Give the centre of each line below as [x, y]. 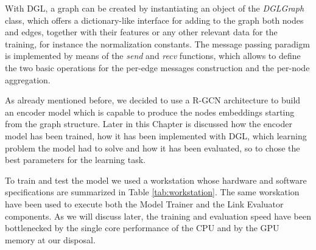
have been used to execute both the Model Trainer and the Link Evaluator [144, 203]
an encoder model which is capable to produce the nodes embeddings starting [150, 112]
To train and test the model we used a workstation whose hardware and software [156, 180]
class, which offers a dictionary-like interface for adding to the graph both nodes [154, 20]
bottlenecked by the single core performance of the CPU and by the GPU [142, 228]
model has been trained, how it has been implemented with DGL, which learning [156, 135]
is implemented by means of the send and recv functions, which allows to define [153, 56]
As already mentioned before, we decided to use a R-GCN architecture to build [153, 100]
